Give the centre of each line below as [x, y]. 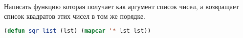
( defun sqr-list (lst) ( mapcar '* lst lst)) [77, 31]
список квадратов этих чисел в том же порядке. [75, 16]
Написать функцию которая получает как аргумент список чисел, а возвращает [121, 6]
